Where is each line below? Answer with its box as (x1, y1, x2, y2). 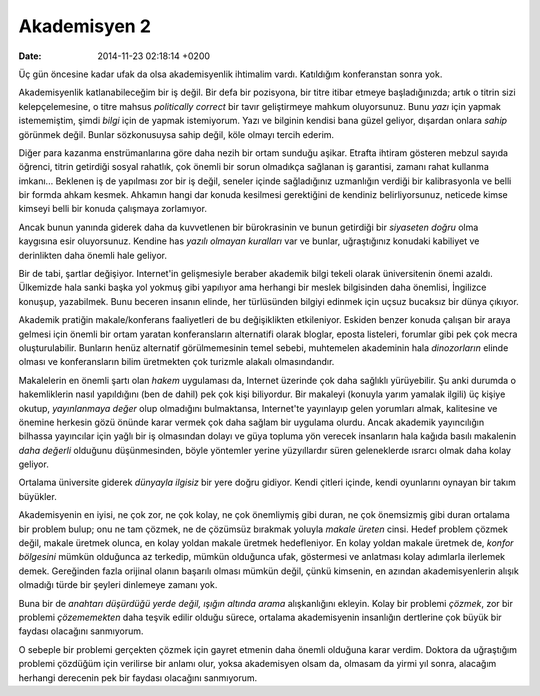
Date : (18, 50, 42, 62)
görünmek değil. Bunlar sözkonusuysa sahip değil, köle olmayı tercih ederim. (18, 128, 335, 140)
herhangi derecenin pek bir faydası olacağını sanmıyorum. (18, 671, 258, 684)
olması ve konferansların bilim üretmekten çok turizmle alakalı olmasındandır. (18, 356, 335, 368)
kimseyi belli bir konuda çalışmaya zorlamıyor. (18, 203, 207, 215)
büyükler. (18, 490, 57, 502)
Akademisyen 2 (18, 15, 152, 37)
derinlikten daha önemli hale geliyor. (18, 249, 167, 261)
